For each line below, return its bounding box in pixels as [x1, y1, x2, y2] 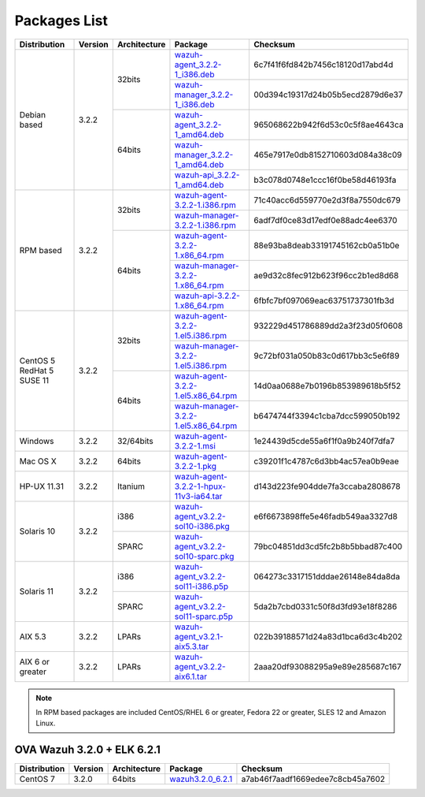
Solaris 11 [19, 586, 54, 597]
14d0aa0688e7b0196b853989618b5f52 [253, 380, 401, 391]
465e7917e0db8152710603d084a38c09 [253, 149, 402, 160]
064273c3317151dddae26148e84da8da [253, 571, 401, 582]
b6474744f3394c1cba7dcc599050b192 [253, 410, 401, 421]
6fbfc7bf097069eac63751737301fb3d [253, 295, 395, 306]
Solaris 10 [19, 526, 56, 537]
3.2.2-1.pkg [174, 460, 216, 471]
